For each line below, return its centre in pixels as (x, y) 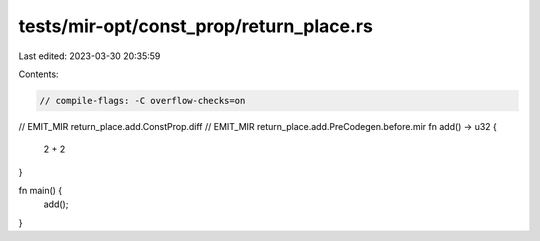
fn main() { (40, 191)
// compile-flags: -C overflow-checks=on (142, 100)
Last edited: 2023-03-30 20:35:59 (89, 56)
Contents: (38, 74)
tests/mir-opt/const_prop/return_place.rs (196, 26)
